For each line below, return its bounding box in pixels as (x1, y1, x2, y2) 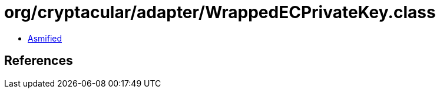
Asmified (28, 33, 62, 43)
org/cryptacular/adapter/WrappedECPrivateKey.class (4, 2, 436, 22)
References (4, 53, 73, 68)
